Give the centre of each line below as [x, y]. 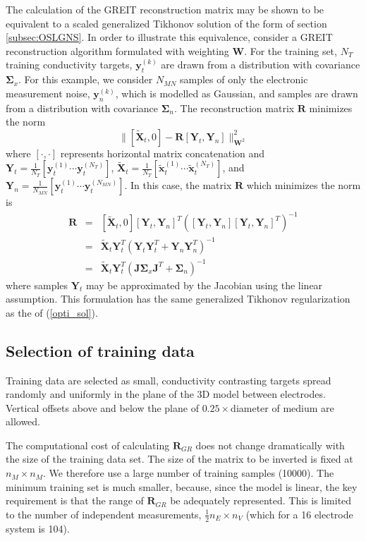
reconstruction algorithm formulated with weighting [117, 50]
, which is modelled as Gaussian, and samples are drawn [237, 93]
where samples [37, 285]
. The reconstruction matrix [234, 108]
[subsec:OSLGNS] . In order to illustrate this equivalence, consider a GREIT [169, 37]
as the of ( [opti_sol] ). [52, 312]
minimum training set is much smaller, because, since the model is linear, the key [182, 486]
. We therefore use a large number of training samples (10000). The [188, 473]
